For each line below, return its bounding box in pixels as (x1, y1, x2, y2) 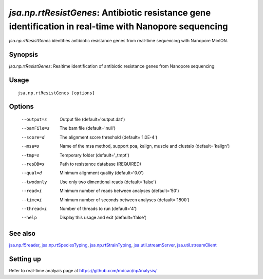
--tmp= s (21, 152, 40, 158)
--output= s (21, 117, 47, 122)
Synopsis (9, 51, 38, 59)
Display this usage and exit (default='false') (59, 214, 147, 221)
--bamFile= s (21, 125, 50, 131)
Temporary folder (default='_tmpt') (59, 152, 130, 158)
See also (9, 229, 36, 238)
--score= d (21, 134, 45, 140)
